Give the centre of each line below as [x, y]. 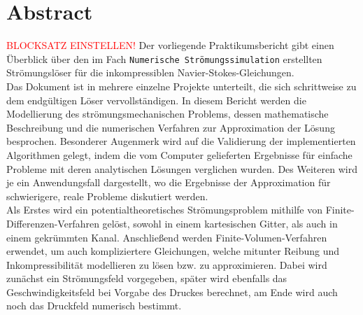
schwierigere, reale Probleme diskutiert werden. [107, 196]
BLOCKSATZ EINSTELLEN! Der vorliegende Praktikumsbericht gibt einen [170, 45]
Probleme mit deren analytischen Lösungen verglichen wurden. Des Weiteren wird [182, 168]
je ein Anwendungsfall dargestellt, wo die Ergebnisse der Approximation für [169, 182]
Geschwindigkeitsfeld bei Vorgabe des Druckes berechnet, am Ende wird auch [172, 292]
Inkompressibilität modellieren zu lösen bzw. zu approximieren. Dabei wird [167, 264]
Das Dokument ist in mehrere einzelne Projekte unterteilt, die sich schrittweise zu [181, 86]
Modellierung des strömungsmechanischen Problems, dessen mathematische [168, 114]
